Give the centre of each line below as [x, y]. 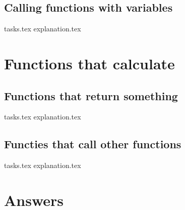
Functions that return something [91, 95]
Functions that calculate [89, 63]
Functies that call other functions [93, 144]
